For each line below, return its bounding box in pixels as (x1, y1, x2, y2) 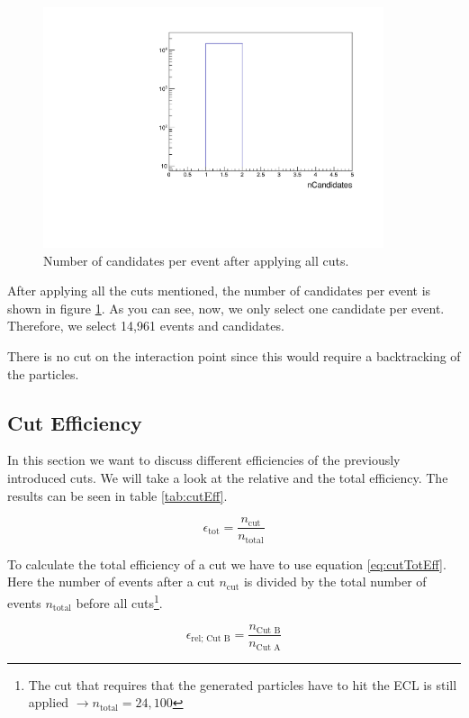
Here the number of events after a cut (7, 572, 215, 591)
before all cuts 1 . (76, 590, 163, 612)
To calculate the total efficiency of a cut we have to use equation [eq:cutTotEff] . (7, 554, 446, 573)
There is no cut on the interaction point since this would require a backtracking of (7, 347, 461, 366)
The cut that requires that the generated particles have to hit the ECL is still (28, 675, 457, 694)
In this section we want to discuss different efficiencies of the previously (7, 450, 401, 469)
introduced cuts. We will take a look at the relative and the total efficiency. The (7, 468, 448, 487)
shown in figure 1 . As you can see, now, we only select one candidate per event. (7, 298, 445, 317)
